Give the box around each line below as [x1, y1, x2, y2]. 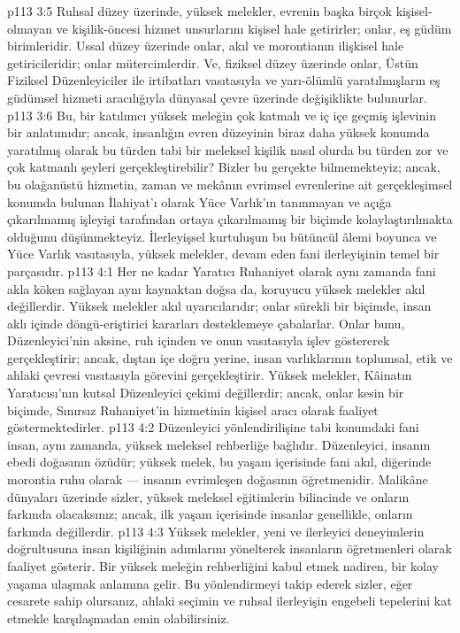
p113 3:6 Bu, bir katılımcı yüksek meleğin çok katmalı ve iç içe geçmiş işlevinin [7, 105, 436, 124]
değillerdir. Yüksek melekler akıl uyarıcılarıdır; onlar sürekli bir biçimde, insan [7, 297, 432, 315]
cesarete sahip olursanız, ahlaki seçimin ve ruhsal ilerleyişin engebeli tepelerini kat [7, 591, 452, 610]
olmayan [7, 19, 52, 37]
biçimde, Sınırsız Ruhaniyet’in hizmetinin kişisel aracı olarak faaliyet [7, 400, 379, 419]
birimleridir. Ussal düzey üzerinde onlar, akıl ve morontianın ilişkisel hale [7, 36, 404, 55]
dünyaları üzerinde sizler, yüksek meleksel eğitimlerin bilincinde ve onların [7, 487, 410, 506]
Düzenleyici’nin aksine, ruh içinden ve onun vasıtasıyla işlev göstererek [7, 331, 390, 350]
